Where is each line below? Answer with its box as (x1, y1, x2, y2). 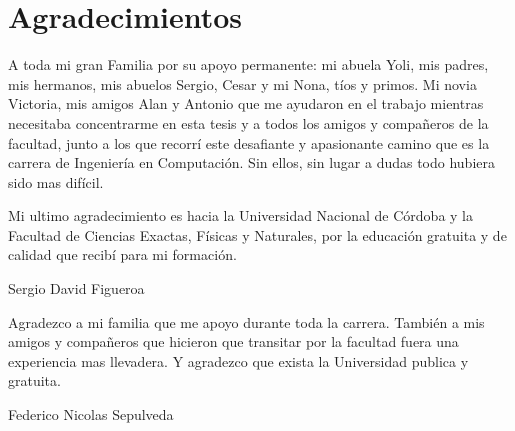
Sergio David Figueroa (8, 278, 145, 299)
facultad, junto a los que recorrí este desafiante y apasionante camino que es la (8, 132, 490, 153)
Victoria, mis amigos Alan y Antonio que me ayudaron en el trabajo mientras (8, 93, 484, 114)
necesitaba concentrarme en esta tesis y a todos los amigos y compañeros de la (8, 112, 489, 133)
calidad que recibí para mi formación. (8, 244, 237, 265)
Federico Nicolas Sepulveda (8, 404, 174, 425)
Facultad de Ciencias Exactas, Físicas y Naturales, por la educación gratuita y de (8, 224, 507, 245)
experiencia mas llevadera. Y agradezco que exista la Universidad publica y (8, 350, 469, 371)
